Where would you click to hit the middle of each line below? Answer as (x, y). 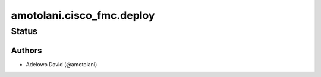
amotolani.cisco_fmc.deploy (83, 15)
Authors (26, 50)
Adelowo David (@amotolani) (62, 64)
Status (24, 31)
